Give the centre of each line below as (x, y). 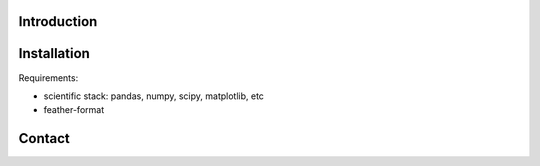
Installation (54, 53)
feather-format (74, 110)
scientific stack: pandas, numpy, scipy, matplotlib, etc (154, 96)
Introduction (58, 21)
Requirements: (48, 77)
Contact (44, 138)
